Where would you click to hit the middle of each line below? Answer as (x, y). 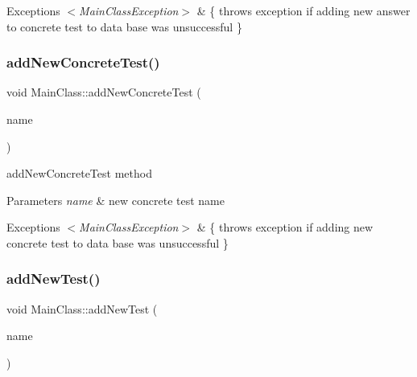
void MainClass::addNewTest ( (82, 308)
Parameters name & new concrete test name (116, 200)
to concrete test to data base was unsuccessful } (124, 26)
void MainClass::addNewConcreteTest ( (104, 92)
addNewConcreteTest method (79, 173)
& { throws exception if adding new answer (303, 10)
